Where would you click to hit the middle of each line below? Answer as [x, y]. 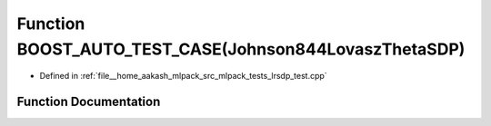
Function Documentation [89, 102]
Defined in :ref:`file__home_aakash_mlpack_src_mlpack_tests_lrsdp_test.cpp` [183, 76]
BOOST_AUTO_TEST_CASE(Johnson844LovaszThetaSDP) [241, 49]
